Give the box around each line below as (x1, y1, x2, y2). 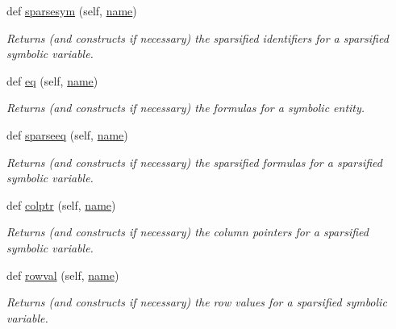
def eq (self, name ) (6, 72, 98, 89)
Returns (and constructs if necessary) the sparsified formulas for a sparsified (6, 153, 382, 170)
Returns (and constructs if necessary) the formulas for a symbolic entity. (6, 99, 365, 116)
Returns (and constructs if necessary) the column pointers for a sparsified (6, 223, 369, 240)
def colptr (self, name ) (6, 196, 116, 213)
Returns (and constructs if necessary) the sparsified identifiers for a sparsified (6, 29, 389, 46)
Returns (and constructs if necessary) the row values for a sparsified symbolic (6, 294, 387, 310)
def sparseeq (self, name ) (6, 126, 128, 143)
